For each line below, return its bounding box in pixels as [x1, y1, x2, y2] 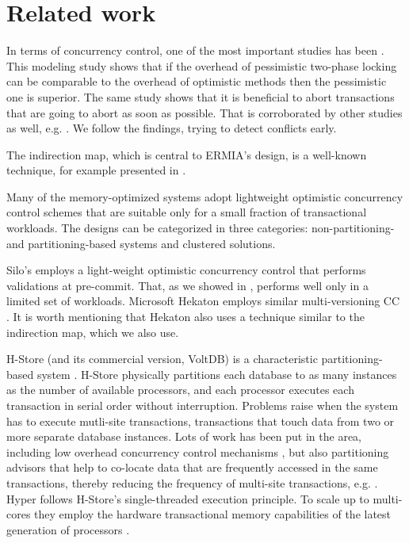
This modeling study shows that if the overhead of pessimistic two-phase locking [6, 57, 397, 74]
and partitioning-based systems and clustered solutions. [6, 235, 276, 251]
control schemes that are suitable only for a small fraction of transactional [6, 204, 367, 220]
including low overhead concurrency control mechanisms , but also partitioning [6, 443, 389, 460]
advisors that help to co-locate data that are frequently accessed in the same [6, 459, 378, 476]
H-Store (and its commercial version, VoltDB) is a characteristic [6, 350, 318, 367]
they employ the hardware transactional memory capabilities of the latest [34, 506, 392, 522]
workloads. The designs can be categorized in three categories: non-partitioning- [6, 220, 395, 236]
